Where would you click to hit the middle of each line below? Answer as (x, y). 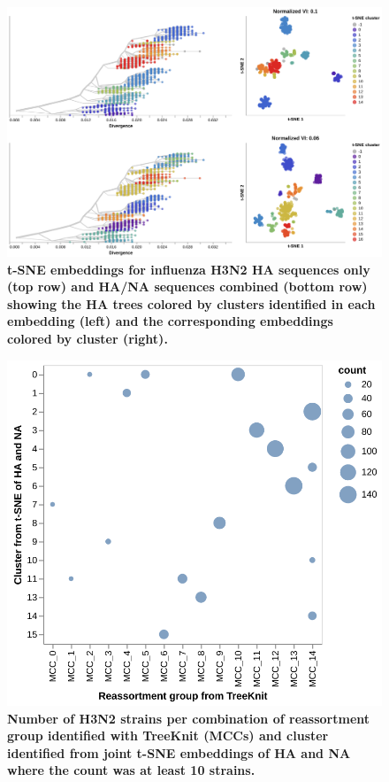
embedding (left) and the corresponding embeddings (170, 321)
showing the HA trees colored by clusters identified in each (191, 303)
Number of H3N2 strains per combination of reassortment (189, 718)
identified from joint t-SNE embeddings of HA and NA (179, 752)
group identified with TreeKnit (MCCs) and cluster (168, 736)
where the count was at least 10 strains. (131, 770)
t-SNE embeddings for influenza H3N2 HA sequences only (189, 269)
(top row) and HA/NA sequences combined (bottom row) (187, 286)
